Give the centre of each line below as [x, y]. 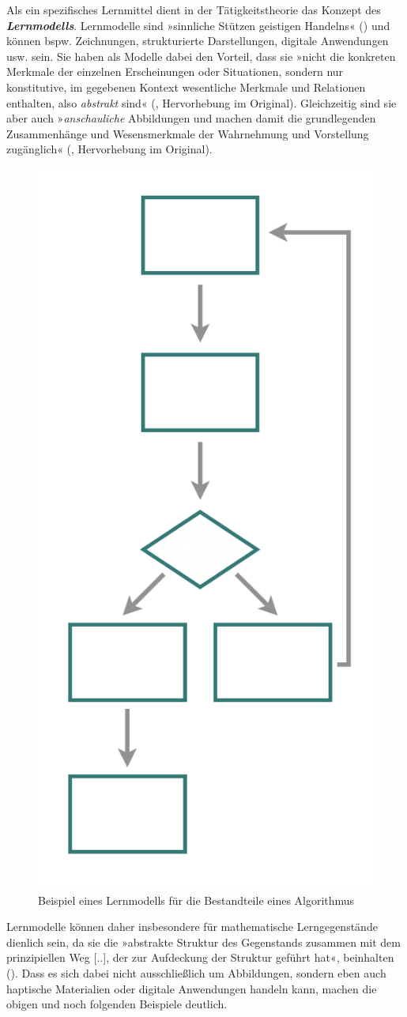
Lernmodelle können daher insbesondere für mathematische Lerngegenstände [192, 927]
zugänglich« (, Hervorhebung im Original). [109, 149]
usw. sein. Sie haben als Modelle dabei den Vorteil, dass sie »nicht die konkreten [201, 56]
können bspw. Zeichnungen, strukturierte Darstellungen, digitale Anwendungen [198, 41]
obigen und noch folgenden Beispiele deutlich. [117, 1004]
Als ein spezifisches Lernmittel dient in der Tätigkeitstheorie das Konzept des [194, 9]
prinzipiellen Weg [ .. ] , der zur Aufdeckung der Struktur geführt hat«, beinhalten [200, 957]
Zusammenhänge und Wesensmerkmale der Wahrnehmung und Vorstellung [188, 133]
